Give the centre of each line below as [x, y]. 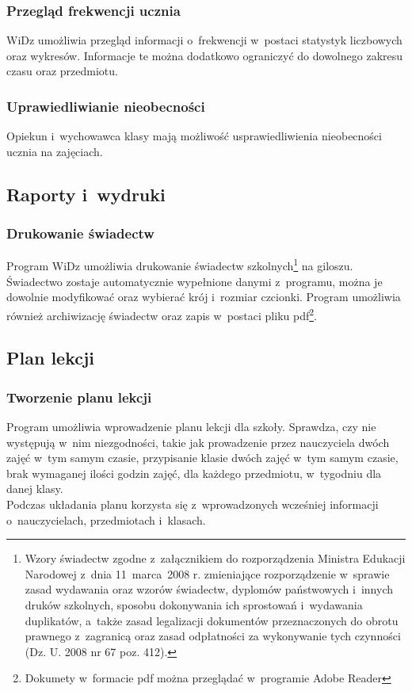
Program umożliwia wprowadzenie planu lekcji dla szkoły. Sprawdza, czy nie [191, 427]
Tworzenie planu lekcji [79, 397]
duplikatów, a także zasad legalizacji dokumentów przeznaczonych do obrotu [212, 620]
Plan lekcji [51, 358]
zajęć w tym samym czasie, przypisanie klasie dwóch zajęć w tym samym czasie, [202, 458]
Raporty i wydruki [86, 194]
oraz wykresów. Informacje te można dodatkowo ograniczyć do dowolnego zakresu [205, 55]
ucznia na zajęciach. [55, 151]
